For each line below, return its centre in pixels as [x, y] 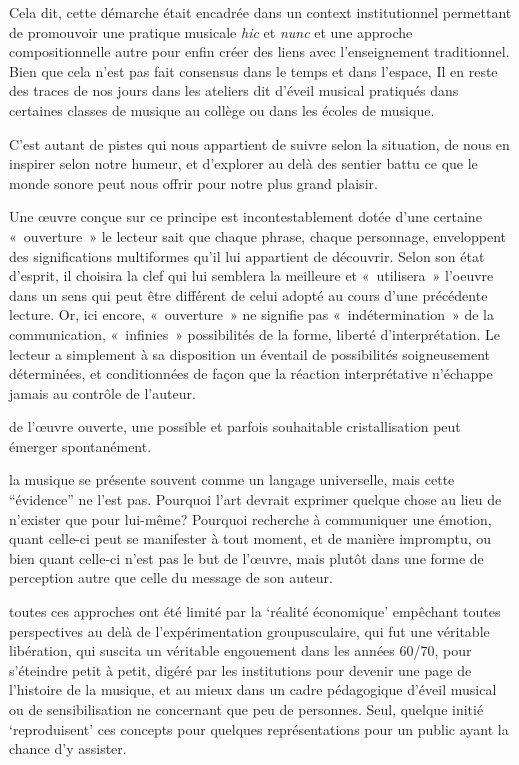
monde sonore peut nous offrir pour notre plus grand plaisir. [193, 182]
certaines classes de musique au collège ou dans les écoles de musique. [222, 109]
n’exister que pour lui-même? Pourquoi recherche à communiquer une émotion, [250, 518]
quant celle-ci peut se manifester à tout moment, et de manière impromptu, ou [250, 538]
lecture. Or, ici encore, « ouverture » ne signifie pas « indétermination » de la [251, 314]
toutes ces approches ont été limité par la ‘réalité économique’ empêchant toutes [255, 611]
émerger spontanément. [80, 445]
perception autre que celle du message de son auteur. [171, 577]
